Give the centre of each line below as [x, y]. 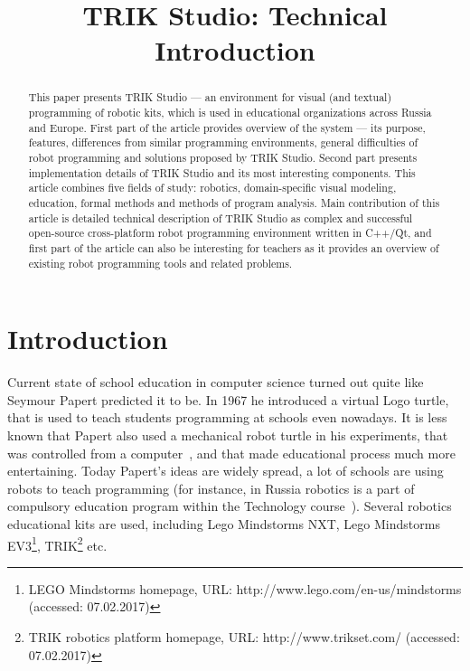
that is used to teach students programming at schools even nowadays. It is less [227, 417]
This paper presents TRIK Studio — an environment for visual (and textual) [210, 97]
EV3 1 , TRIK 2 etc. [57, 543]
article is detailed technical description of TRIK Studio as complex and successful [221, 217]
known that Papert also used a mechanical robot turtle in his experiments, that [228, 435]
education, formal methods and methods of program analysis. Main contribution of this [234, 202]
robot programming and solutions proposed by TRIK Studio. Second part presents [223, 157]
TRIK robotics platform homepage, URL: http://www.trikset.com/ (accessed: [244, 636]
